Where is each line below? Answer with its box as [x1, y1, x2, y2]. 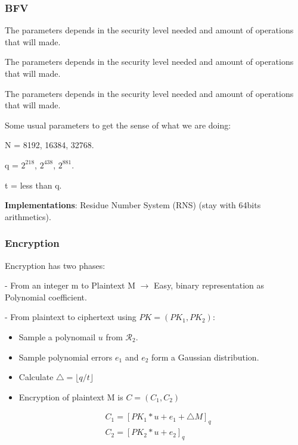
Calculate [18, 371, 54, 383]
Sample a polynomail [18, 330, 96, 343]
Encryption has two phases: [5, 259, 105, 271]
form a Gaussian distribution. [151, 350, 259, 363]
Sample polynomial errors [18, 350, 113, 363]
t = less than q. [5, 178, 62, 191]
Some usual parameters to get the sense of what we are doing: [5, 118, 231, 131]
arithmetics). [5, 210, 51, 223]
